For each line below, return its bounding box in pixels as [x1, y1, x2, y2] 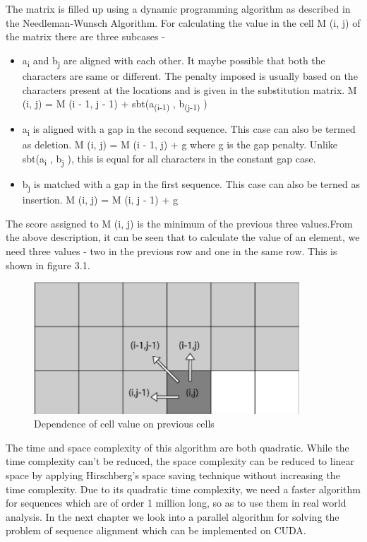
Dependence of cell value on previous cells [34, 416, 215, 431]
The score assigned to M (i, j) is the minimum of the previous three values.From [6, 216, 353, 230]
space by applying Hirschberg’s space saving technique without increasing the [6, 467, 340, 482]
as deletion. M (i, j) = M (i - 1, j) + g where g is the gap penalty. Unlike [22, 137, 338, 152]
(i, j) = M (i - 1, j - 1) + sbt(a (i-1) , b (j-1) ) [22, 96, 207, 112]
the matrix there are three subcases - [6, 29, 165, 44]
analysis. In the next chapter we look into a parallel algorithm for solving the [6, 509, 339, 524]
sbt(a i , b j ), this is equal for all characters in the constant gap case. [22, 151, 316, 167]
